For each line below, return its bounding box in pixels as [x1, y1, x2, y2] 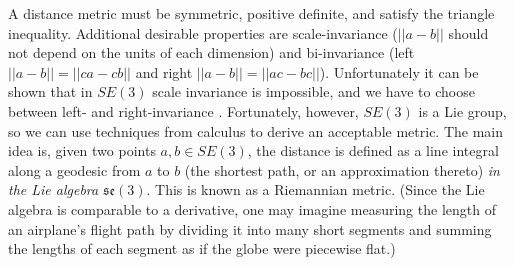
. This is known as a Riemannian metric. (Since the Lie [146, 179, 485, 200]
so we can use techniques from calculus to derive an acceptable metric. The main [8, 120, 504, 141]
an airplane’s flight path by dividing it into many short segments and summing [8, 218, 492, 239]
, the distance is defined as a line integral [247, 140, 499, 161]
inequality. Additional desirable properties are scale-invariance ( [8, 22, 398, 43]
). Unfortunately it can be [319, 61, 479, 82]
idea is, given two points [8, 140, 156, 161]
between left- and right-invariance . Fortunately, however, [8, 100, 359, 121]
